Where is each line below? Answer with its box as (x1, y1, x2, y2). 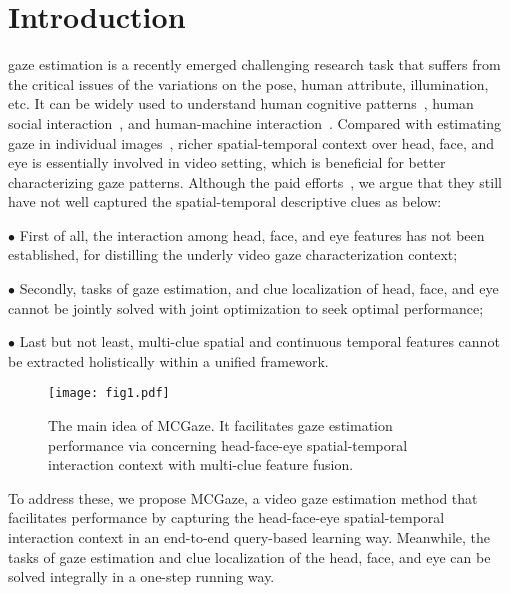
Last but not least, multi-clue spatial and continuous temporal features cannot (19, 331, 500, 352)
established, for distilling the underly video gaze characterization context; (8, 244, 458, 265)
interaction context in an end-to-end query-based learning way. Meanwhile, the (8, 527, 491, 548)
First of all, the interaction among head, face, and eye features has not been (19, 224, 485, 245)
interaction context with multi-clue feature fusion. (48, 454, 354, 475)
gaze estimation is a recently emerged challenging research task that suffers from (8, 54, 501, 75)
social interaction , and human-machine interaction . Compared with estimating (8, 112, 502, 133)
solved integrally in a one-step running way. (8, 566, 275, 587)
